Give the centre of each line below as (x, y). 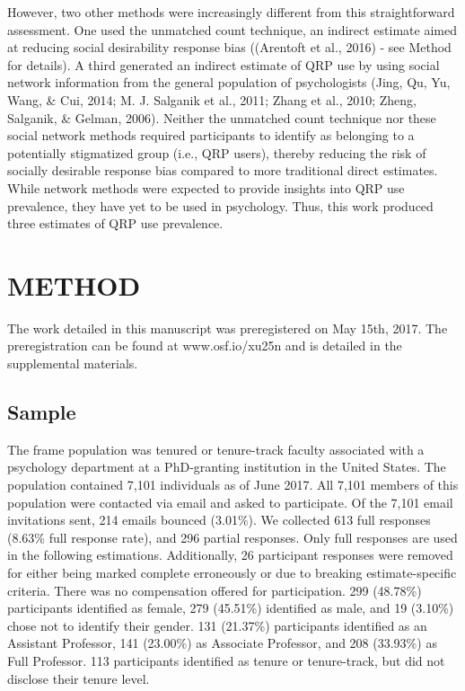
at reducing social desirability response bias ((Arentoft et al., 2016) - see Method (229, 47)
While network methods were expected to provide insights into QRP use (206, 187)
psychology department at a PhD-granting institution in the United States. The (227, 467)
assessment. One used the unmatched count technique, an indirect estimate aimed (232, 29)
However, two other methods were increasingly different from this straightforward (231, 12)
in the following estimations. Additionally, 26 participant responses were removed (230, 555)
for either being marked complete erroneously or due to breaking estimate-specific (232, 572)
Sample (42, 412)
